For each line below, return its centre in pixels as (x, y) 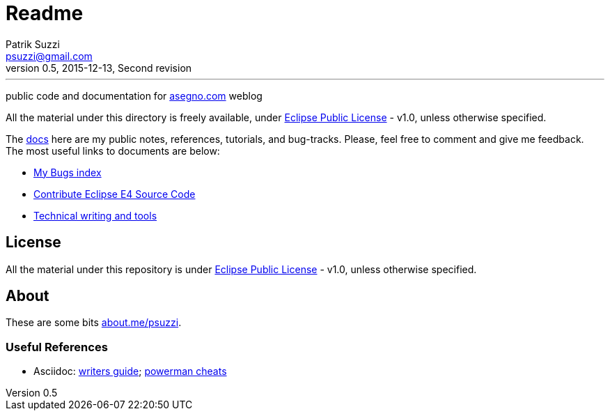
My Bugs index (68, 172)
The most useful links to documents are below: (113, 151)
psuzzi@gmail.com (49, 56)
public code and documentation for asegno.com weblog (134, 95)
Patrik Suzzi (33, 44)
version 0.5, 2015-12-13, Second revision (99, 68)
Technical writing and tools (95, 215)
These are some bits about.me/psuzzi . (94, 323)
